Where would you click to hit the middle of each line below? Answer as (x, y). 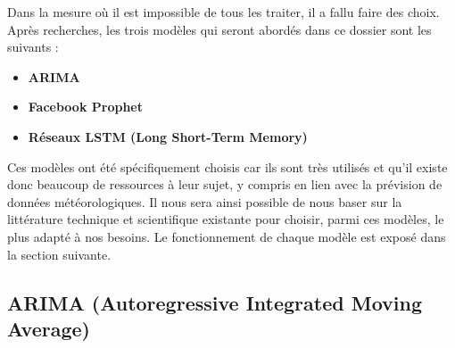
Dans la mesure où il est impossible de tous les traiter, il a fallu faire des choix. (223, 12)
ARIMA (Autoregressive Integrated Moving (215, 302)
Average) (49, 328)
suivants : (33, 47)
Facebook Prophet (85, 107)
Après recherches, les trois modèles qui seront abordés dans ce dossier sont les (219, 29)
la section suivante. (59, 254)
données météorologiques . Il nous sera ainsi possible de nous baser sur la (205, 201)
